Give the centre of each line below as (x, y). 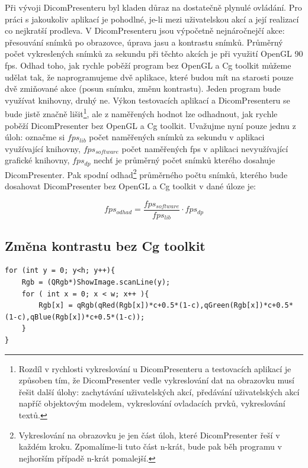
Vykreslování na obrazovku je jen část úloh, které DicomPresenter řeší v (149, 435)
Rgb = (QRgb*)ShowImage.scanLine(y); (96, 282)
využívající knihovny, (43, 148)
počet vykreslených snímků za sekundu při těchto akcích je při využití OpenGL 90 (154, 54)
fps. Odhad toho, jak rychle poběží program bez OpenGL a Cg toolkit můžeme (148, 65)
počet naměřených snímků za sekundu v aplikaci (177, 137)
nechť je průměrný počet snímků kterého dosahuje (185, 160)
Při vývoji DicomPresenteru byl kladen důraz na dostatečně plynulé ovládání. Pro (153, 7)
